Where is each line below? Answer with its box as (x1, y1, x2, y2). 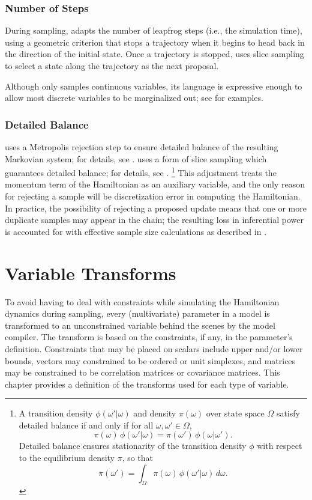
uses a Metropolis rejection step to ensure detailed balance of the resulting (5, 141, 278, 153)
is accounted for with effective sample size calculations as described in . (5, 225, 267, 237)
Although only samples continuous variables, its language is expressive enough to (5, 79, 302, 92)
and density (133, 407, 176, 419)
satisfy (276, 407, 300, 419)
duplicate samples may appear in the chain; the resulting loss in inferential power (5, 213, 304, 226)
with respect (257, 439, 302, 452)
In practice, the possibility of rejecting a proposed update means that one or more (5, 201, 307, 214)
